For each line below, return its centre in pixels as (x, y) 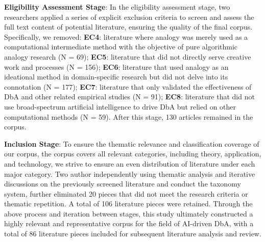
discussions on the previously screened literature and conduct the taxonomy (123, 184)
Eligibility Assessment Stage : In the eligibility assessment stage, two (117, 7)
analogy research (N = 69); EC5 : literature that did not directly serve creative (128, 56)
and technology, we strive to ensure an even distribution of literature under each (130, 163)
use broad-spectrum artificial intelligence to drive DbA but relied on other (120, 106)
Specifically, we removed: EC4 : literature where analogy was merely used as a (126, 36)
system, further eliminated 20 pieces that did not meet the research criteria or (126, 193)
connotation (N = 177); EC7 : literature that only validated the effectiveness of (128, 86)
